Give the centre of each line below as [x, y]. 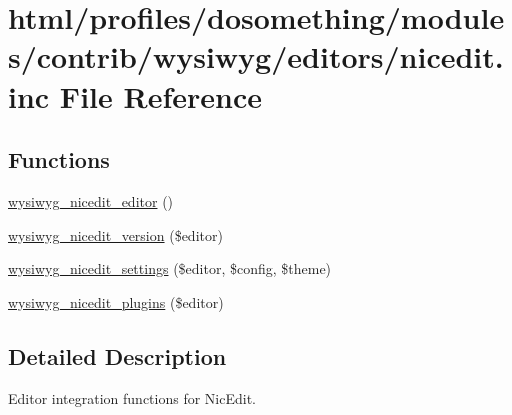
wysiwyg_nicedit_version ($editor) [115, 234]
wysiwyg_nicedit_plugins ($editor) [116, 301]
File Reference [160, 95]
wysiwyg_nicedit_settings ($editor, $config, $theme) [170, 268]
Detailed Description [117, 355]
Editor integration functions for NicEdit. [132, 397]
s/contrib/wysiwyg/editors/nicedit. [256, 56]
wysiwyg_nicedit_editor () [91, 200]
